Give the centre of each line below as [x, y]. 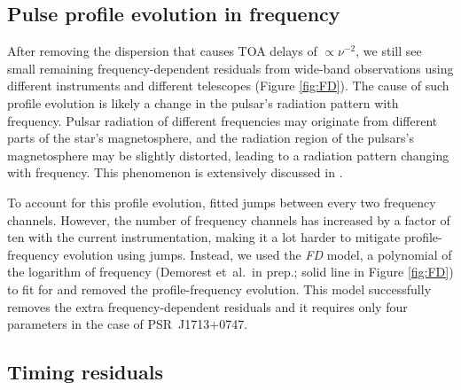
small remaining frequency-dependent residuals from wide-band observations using [230, 68]
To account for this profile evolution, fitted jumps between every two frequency [222, 202]
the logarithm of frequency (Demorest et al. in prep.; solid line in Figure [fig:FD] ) [230, 272]
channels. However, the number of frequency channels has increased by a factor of [229, 219]
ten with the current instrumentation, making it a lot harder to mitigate [204, 237]
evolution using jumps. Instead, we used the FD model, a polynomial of [258, 254]
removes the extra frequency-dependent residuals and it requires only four [207, 306]
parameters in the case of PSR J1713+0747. [128, 324]
